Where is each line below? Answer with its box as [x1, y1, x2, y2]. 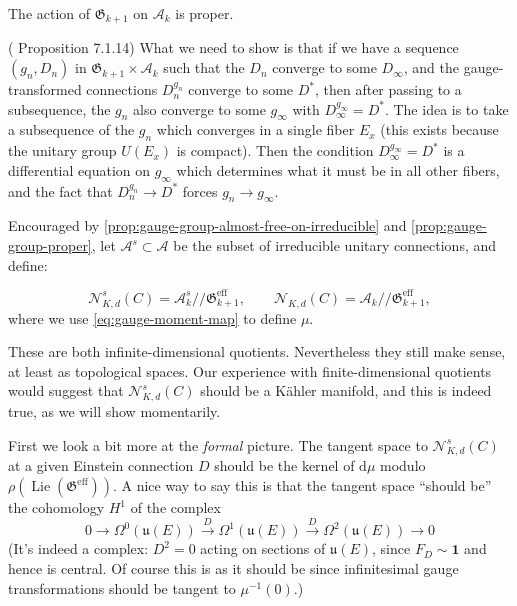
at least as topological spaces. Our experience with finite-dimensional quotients [8, 360, 492, 381]
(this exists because [380, 119, 499, 140]
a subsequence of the [8, 119, 135, 140]
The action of [8, 3, 91, 23]
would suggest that [8, 380, 124, 401]
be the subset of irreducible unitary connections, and [173, 235, 497, 256]
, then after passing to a [314, 79, 462, 100]
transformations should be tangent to [8, 577, 236, 598]
